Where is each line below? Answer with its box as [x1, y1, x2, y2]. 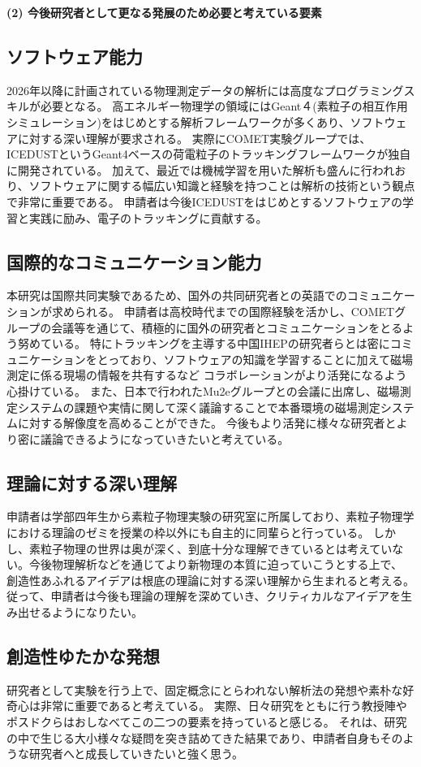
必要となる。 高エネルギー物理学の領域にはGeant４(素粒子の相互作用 [40, 97, 408, 115]
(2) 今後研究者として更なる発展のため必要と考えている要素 [6, 4, 322, 20]
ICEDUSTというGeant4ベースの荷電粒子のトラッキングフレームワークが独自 [6, 145, 411, 162]
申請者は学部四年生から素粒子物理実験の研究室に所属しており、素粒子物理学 [6, 508, 415, 525]
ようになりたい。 [51, 604, 143, 621]
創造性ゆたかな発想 [6, 643, 160, 669]
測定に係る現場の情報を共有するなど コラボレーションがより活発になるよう [6, 366, 407, 383]
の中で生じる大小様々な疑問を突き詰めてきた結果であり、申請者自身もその [6, 729, 403, 746]
